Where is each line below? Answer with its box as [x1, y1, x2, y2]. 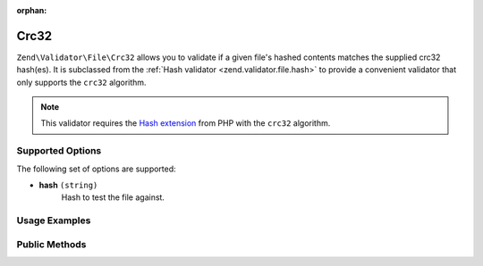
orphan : [16, 5, 47, 15]
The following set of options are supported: [16, 163, 176, 174]
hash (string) [38, 179, 98, 190]
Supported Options [16, 145, 102, 157]
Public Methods [16, 237, 87, 250]
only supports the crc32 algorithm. [16, 77, 147, 87]
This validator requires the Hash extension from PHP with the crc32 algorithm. [40, 118, 331, 129]
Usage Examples [16, 214, 91, 227]
